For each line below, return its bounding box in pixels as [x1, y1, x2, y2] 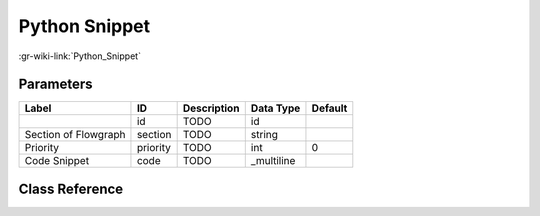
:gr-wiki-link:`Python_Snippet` [18, 50, 142, 62]
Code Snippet [24, 154, 90, 168]
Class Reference [18, 180, 124, 197]
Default [311, 101, 348, 115]
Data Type [250, 101, 301, 115]
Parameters [18, 76, 93, 93]
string [250, 128, 279, 142]
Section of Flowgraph [24, 128, 126, 142]
